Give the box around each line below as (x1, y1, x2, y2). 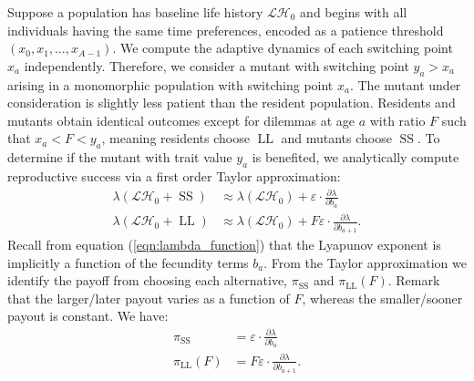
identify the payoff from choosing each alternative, (7, 271, 287, 290)
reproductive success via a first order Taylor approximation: (7, 166, 341, 185)
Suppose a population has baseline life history (7, 3, 263, 21)
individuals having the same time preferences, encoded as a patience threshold (7, 20, 444, 39)
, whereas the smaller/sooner (302, 288, 463, 307)
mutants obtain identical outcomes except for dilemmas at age (7, 110, 355, 129)
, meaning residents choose (101, 129, 250, 148)
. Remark (387, 271, 440, 290)
